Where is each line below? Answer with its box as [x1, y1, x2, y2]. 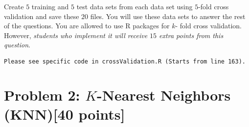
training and [31, 1, 69, 11]
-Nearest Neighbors [97, 85, 231, 105]
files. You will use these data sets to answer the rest [90, 11, 246, 21]
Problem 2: [4, 85, 80, 105]
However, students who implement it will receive [4, 30, 148, 40]
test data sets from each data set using [76, 1, 193, 11]
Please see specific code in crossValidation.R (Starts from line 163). [4, 58, 246, 65]
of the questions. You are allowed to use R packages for [4, 21, 170, 31]
